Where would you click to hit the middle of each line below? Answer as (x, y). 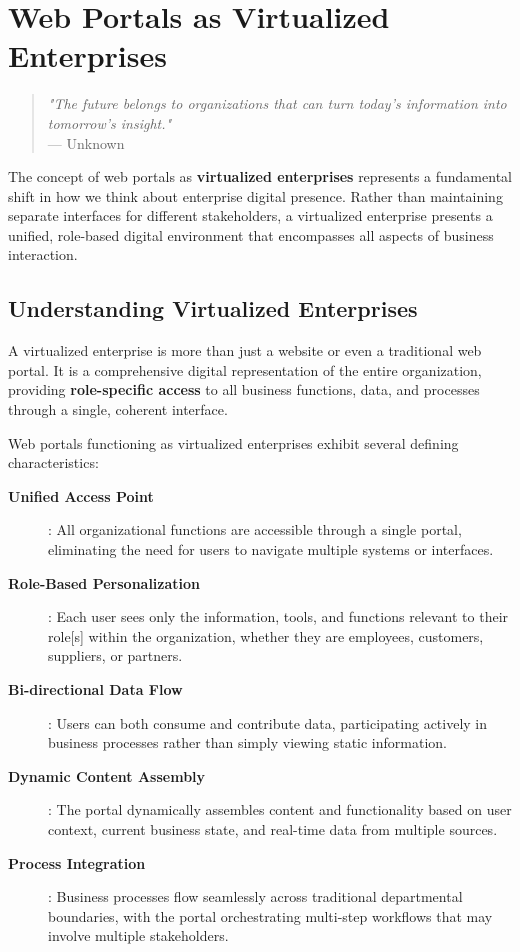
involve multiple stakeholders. (138, 935)
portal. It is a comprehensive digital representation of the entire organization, (245, 369)
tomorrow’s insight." (109, 122)
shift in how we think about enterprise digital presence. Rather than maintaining (255, 195)
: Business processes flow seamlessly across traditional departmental (255, 896)
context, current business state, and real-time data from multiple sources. (273, 828)
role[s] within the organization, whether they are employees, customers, (266, 635)
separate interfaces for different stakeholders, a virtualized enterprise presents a (250, 215)
